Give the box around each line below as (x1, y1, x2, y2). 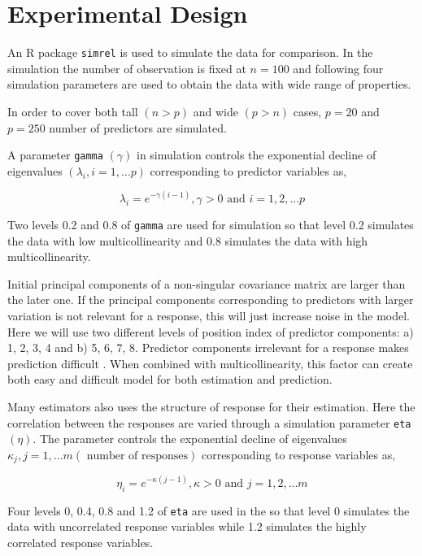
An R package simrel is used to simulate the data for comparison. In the (7, 44, 373, 61)
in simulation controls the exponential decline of (136, 146, 376, 163)
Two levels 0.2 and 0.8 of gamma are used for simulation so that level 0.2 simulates (7, 215, 414, 232)
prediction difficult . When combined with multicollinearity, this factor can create (7, 354, 413, 371)
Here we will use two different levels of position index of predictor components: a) (7, 323, 414, 340)
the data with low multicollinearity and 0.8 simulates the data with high (7, 232, 368, 249)
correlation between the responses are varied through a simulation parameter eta (7, 414, 411, 431)
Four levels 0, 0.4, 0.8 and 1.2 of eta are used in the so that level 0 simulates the (7, 502, 410, 519)
